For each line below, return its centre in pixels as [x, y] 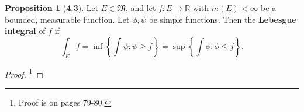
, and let [141, 8]
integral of [25, 31]
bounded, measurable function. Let [67, 19]
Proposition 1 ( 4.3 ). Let [52, 8]
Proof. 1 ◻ [24, 73]
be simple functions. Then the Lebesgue [222, 19]
